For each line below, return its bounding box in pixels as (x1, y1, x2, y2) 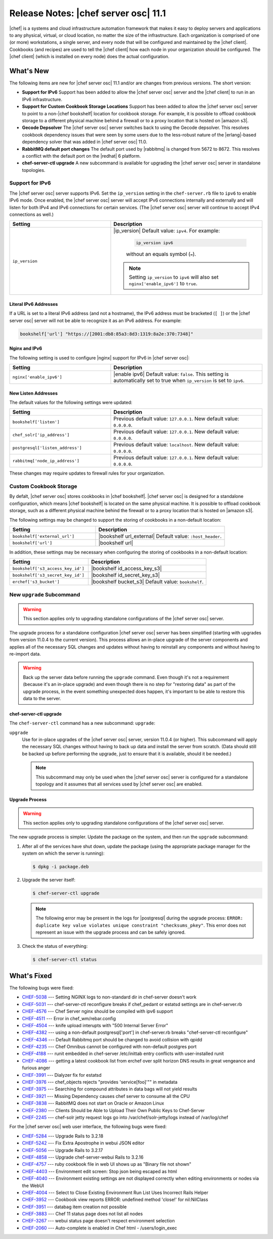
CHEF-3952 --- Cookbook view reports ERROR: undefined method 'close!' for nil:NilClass (22, 1197, 208, 1203)
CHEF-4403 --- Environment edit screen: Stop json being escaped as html (22, 1168, 177, 1174)
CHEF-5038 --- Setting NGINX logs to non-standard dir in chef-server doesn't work (22, 994, 197, 1000)
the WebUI (22, 1182, 44, 1188)
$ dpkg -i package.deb (32, 863, 89, 869)
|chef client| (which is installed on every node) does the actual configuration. (9, 54, 169, 60)
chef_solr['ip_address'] (12, 432, 70, 437)
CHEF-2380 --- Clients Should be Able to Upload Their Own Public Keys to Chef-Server (22, 1107, 205, 1113)
